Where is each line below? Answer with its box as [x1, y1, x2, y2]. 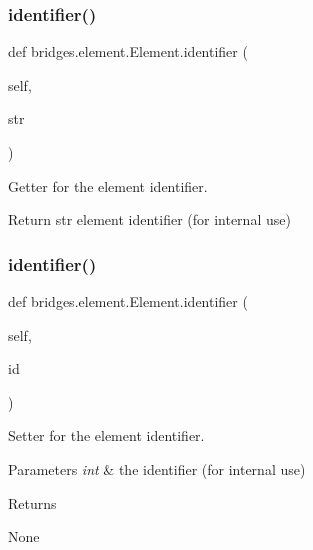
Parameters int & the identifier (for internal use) [8, 458, 306, 479]
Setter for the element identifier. [8, 425, 205, 446]
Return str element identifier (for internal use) [8, 209, 291, 230]
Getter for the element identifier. [8, 175, 208, 196]
